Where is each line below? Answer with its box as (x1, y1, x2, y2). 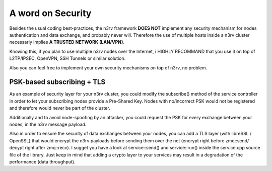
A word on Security (9, 8, 92, 19)
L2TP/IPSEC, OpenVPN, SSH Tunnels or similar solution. (9, 55, 126, 61)
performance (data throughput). (9, 158, 76, 164)
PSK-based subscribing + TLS (9, 78, 106, 87)
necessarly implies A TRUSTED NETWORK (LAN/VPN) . (9, 39, 124, 45)
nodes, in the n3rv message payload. (9, 121, 87, 127)
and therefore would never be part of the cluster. (9, 105, 110, 111)
